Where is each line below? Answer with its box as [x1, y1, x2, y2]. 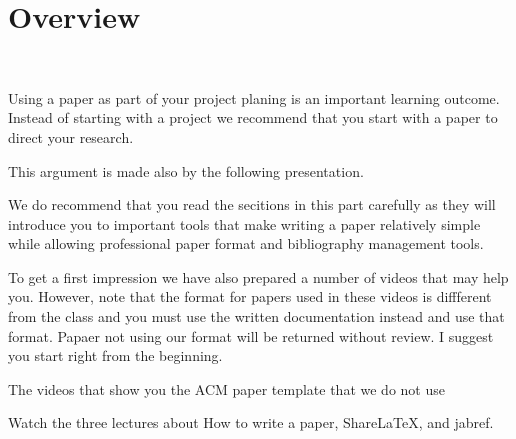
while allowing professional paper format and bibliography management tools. [8, 233, 484, 254]
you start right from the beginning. [8, 345, 223, 366]
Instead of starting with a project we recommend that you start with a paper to [8, 107, 498, 128]
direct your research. [8, 126, 134, 147]
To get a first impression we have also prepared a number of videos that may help [8, 266, 509, 287]
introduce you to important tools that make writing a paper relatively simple [8, 213, 481, 234]
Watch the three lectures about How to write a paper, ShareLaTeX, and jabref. [8, 412, 494, 433]
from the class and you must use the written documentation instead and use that [8, 306, 505, 327]
